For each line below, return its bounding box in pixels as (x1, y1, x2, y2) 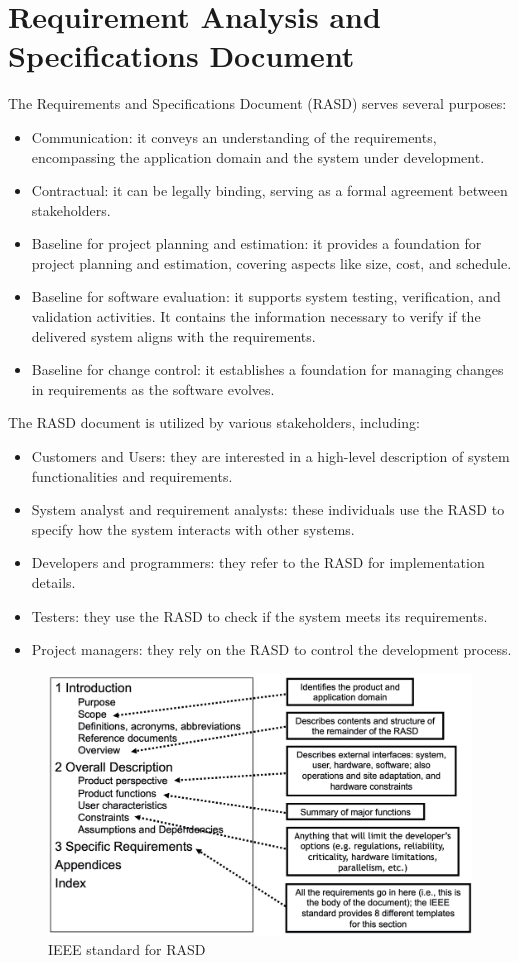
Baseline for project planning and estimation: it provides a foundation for (31, 233, 482, 254)
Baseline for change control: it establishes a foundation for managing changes (31, 359, 504, 380)
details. (31, 572, 76, 592)
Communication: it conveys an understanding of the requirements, (31, 126, 437, 147)
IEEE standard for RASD (48, 939, 206, 960)
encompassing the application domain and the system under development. (31, 146, 485, 167)
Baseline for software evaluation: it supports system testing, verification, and (31, 286, 501, 307)
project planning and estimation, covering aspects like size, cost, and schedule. (31, 252, 512, 273)
